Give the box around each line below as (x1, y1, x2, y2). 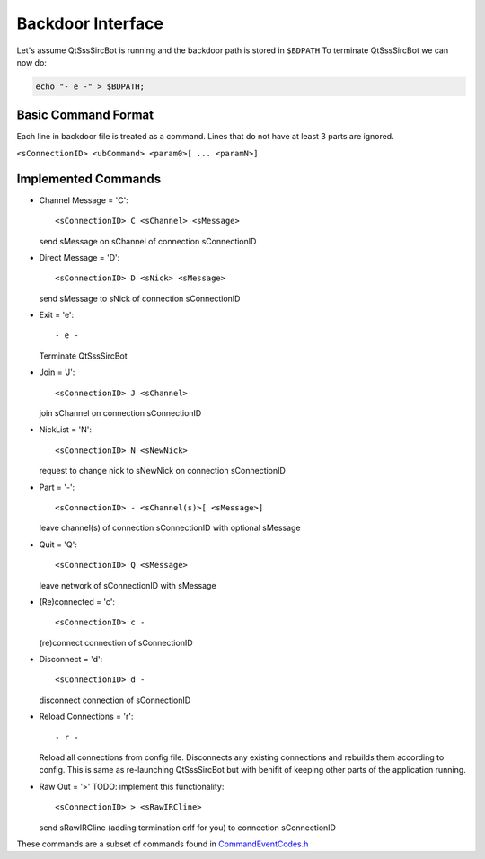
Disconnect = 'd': (39, 654, 103, 665)
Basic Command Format (16, 108, 154, 123)
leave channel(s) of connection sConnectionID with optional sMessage (39, 522, 301, 534)
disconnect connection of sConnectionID (39, 695, 191, 705)
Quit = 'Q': (39, 539, 78, 550)
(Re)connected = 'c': (39, 596, 116, 607)
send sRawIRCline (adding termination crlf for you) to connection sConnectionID (39, 822, 337, 833)
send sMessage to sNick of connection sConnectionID (39, 293, 241, 304)
